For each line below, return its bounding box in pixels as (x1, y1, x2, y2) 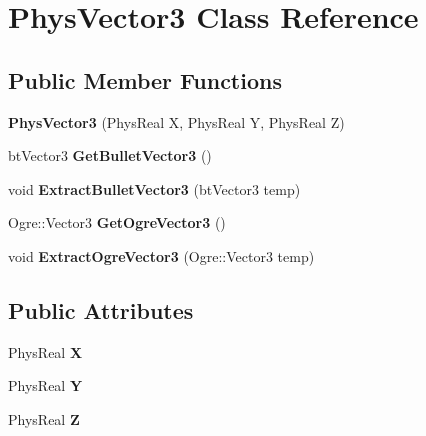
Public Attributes (8, 294, 194, 325)
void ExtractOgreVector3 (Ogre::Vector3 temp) (8, 245, 315, 266)
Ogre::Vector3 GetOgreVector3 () (8, 212, 226, 233)
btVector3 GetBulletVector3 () (8, 145, 212, 166)
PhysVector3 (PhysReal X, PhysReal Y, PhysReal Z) (8, 111, 345, 132)
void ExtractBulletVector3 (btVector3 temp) (8, 178, 301, 199)
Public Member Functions (8, 64, 282, 95)
